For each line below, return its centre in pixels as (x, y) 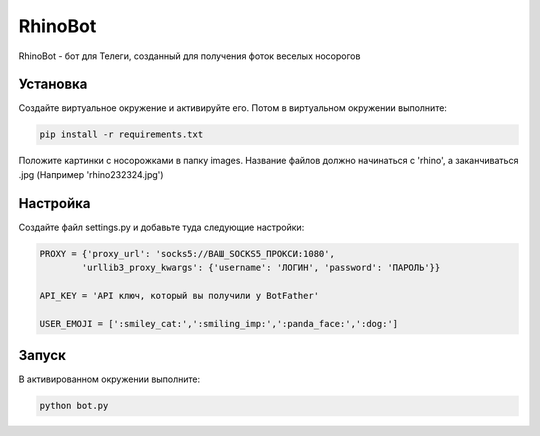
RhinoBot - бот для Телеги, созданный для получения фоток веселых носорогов (189, 56)
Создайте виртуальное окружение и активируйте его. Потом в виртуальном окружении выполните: (232, 108)
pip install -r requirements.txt (121, 134)
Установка (53, 84)
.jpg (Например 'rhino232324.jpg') (91, 174)
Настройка (54, 203)
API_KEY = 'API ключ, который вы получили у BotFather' (179, 295)
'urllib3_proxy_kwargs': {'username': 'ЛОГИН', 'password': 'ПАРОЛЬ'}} (261, 268)
